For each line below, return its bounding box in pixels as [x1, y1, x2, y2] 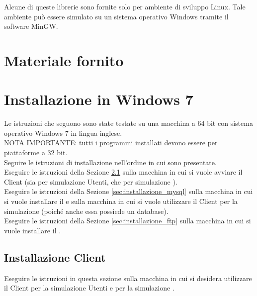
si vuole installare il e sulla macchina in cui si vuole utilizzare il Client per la [4, 196, 238, 206]
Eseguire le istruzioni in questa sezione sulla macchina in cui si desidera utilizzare [4, 273, 252, 283]
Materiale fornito [4, 50, 124, 70]
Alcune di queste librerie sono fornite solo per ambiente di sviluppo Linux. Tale [4, 1, 246, 11]
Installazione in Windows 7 [4, 89, 193, 109]
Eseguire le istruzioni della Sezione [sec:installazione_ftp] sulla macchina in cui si [4, 215, 251, 226]
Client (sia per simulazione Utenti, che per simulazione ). [4, 176, 177, 187]
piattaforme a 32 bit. [4, 147, 68, 158]
